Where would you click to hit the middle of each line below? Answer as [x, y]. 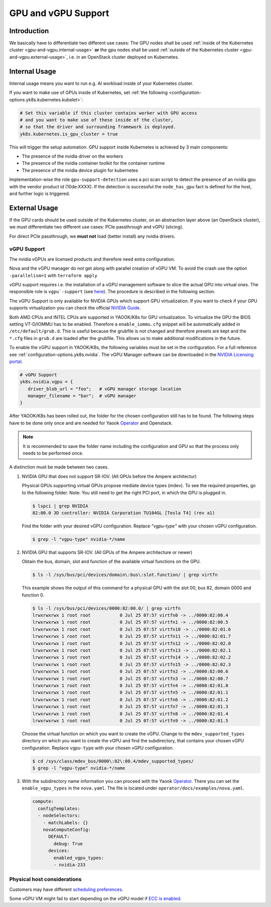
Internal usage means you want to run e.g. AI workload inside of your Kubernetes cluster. [101, 83]
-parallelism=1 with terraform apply [53, 275]
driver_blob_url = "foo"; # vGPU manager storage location [105, 389]
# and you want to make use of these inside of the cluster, [97, 120]
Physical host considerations [46, 879]
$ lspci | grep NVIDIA [60, 506]
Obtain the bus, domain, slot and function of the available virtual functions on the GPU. [111, 561]
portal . [16, 361]
